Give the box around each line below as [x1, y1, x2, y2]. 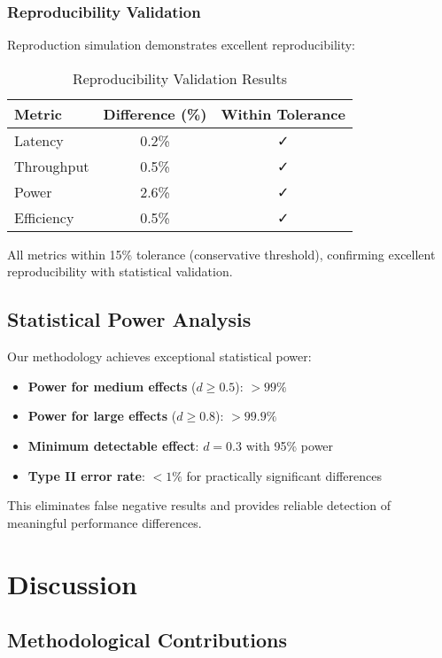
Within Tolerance [221, 103, 345, 124]
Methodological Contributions [7, 626, 288, 654]
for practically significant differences [186, 466, 382, 484]
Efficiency [14, 206, 74, 228]
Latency [14, 129, 64, 151]
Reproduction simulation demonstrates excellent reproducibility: [7, 35, 356, 54]
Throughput [14, 155, 89, 176]
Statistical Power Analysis [7, 306, 252, 333]
